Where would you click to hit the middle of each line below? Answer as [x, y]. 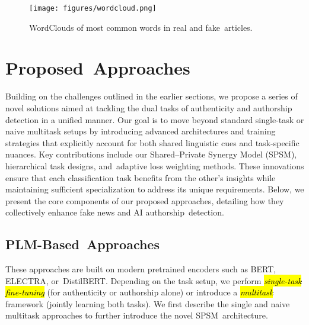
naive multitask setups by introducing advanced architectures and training [141, 131]
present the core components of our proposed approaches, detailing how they [145, 200]
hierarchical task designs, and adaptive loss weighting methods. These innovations [155, 165]
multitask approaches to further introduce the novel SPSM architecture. [137, 315]
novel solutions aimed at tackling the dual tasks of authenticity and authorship [149, 107]
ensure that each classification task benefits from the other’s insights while [141, 177]
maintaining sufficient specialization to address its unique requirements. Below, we [155, 189]
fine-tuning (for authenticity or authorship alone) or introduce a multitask [139, 292]
